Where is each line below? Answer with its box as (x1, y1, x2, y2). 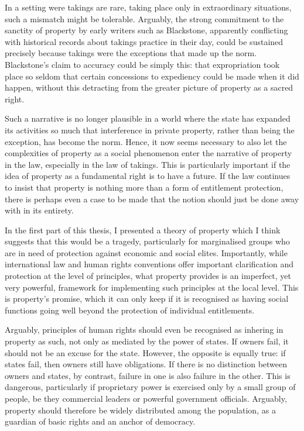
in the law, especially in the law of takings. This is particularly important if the (5, 158, 291, 170)
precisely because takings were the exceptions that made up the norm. (5, 47, 257, 59)
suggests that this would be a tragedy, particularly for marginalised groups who (5, 235, 290, 247)
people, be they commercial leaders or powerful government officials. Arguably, (5, 392, 287, 404)
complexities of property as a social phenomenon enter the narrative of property (5, 147, 292, 159)
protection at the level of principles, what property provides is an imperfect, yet (5, 270, 291, 282)
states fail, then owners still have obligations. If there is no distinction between (5, 358, 288, 370)
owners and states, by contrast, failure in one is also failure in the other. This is (5, 369, 291, 381)
